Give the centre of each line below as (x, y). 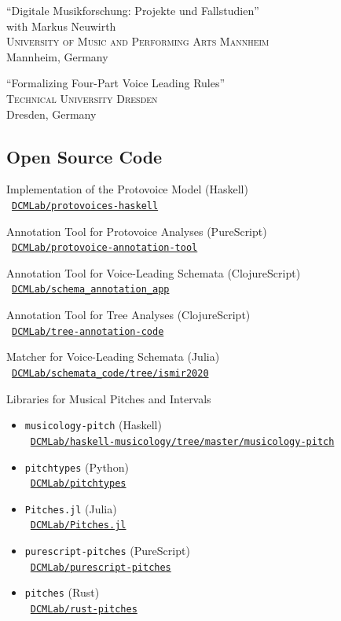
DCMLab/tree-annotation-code (88, 331)
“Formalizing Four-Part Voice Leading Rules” (116, 83)
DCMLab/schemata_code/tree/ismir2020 (110, 373)
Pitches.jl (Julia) (71, 508)
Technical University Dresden (82, 98)
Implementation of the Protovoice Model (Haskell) (127, 189)
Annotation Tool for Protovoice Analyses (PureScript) (137, 231)
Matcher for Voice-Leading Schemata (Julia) (113, 356)
